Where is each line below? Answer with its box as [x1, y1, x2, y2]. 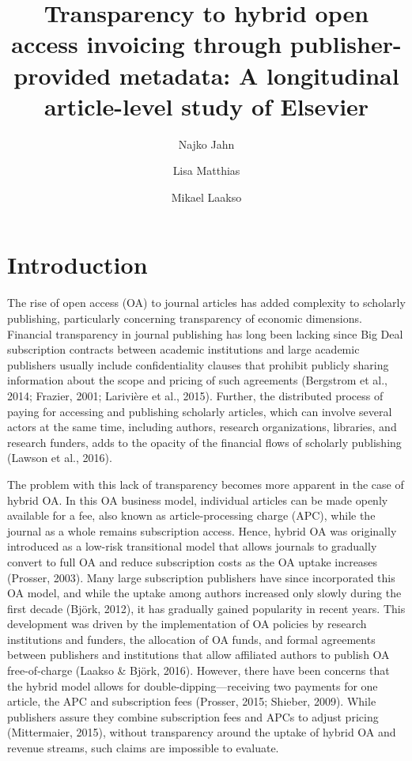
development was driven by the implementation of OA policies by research [7, 615, 367, 632]
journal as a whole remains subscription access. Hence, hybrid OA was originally [7, 522, 397, 539]
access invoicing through [11, 28, 282, 60]
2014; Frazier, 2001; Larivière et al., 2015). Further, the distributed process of [7, 387, 384, 403]
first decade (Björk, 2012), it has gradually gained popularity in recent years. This [7, 600, 406, 616]
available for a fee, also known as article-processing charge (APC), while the [7, 507, 376, 524]
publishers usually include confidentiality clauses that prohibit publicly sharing [7, 356, 389, 373]
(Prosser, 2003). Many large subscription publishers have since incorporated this [7, 569, 395, 585]
